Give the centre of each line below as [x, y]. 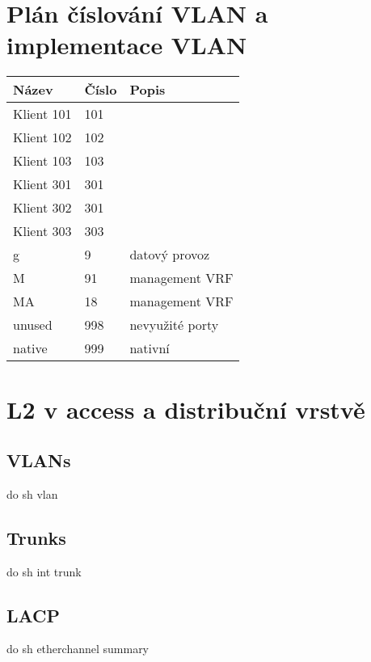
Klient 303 [42, 231]
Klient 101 [42, 114]
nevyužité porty [174, 325]
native [30, 348]
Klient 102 [42, 137]
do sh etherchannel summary [78, 649]
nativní [150, 348]
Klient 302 [42, 208]
